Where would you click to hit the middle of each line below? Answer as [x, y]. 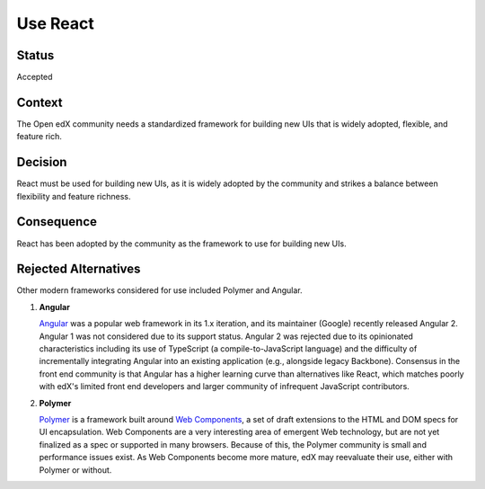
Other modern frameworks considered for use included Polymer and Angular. [159, 290]
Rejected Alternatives [79, 269]
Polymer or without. [75, 470]
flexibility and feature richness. [74, 196]
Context [40, 102]
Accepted [35, 77]
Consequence [57, 222]
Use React [55, 23]
